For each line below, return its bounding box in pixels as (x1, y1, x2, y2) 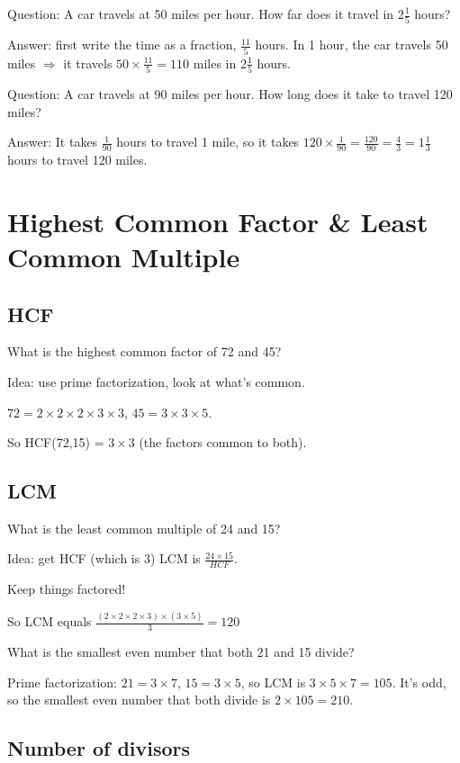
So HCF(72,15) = (7, 433, 104, 452)
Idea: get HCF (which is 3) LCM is (7, 549, 201, 568)
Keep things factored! (7, 579, 126, 598)
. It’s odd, (392, 672, 446, 691)
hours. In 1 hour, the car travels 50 (255, 35, 448, 54)
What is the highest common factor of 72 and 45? (7, 342, 282, 361)
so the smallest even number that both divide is (7, 690, 271, 709)
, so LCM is (240, 672, 306, 691)
